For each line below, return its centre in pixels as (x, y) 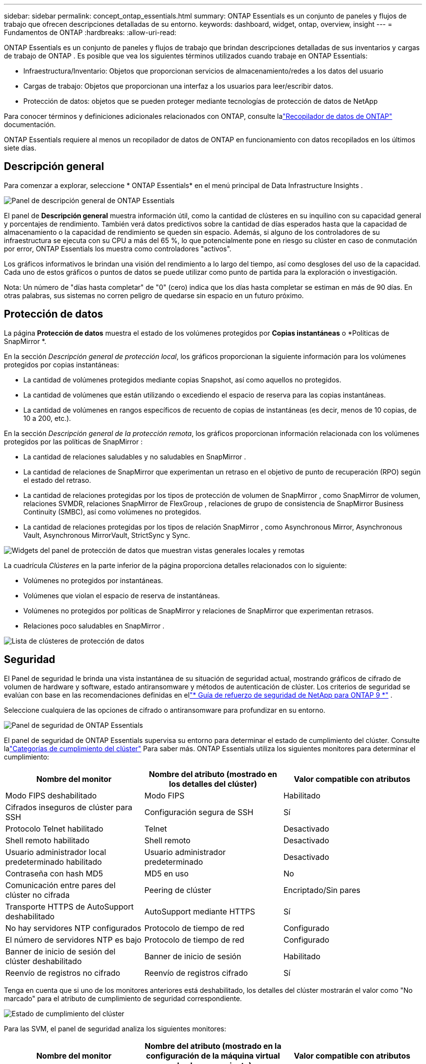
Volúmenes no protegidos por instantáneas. (93, 580)
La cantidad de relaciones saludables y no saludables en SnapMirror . (135, 456)
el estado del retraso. (57, 480)
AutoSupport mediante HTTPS (200, 911)
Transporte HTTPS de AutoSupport (70, 906)
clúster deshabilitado (44, 961)
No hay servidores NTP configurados (73, 928)
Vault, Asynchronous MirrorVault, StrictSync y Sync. (107, 535)
